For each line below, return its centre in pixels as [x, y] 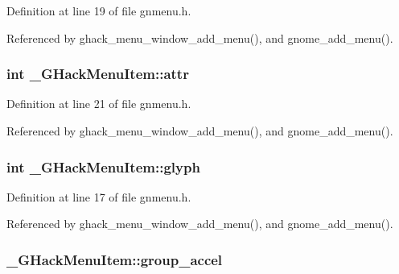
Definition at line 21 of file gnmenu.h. [99, 104]
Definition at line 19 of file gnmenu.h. [99, 10]
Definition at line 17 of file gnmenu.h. [99, 196]
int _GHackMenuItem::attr [98, 74]
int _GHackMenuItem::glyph [103, 166]
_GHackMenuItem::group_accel [115, 259]
